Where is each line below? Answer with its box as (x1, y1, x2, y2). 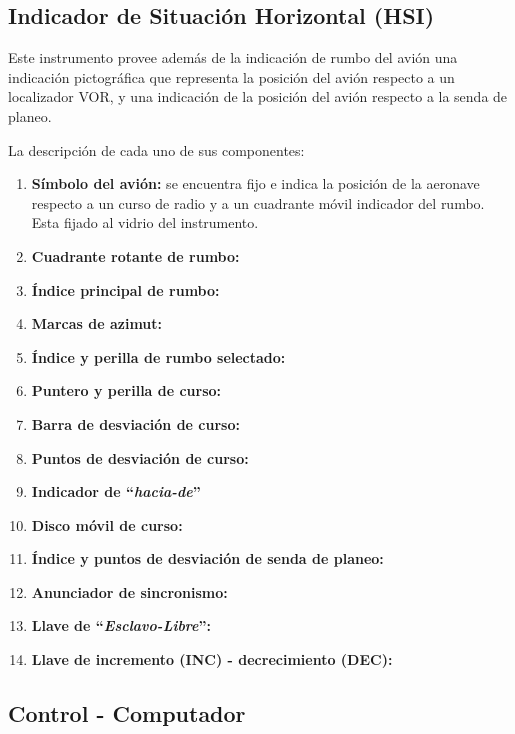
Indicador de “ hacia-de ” (31, 481, 201, 502)
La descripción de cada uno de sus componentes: (8, 139, 305, 160)
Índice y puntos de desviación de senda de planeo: (31, 548, 384, 569)
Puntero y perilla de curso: (31, 380, 222, 401)
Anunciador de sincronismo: (31, 581, 228, 602)
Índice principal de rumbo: (31, 279, 220, 300)
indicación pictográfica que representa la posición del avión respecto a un (8, 66, 455, 87)
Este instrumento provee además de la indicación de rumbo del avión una (8, 47, 458, 68)
